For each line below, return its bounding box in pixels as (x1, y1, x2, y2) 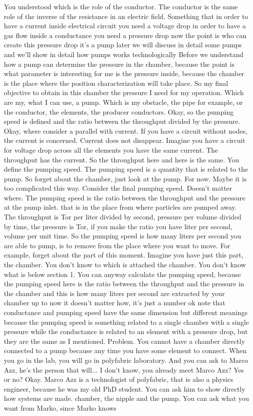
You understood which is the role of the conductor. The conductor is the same (4, 1, 238, 11)
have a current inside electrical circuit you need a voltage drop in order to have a (4, 20, 246, 31)
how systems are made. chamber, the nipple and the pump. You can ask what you (4, 393, 249, 403)
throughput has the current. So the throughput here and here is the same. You (4, 154, 239, 164)
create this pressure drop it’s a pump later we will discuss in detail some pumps (4, 40, 242, 50)
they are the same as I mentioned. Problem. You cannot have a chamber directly (4, 336, 245, 346)
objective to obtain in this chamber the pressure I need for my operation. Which (4, 87, 244, 98)
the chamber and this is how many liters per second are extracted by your (4, 288, 225, 298)
